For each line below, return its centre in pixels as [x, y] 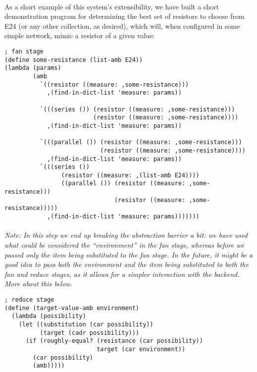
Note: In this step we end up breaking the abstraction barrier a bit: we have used [126, 235]
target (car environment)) [141, 349]
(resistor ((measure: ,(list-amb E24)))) [130, 175]
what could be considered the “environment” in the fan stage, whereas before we [124, 244]
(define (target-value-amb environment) [72, 308]
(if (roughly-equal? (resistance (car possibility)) [114, 341]
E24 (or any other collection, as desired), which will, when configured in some [122, 26]
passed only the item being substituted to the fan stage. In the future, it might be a [129, 254]
